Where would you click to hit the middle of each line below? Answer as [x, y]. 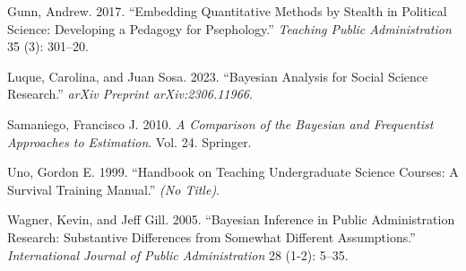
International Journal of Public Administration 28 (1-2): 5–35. [178, 254]
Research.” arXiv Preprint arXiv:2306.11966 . [130, 94]
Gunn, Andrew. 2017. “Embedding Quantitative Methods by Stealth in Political [227, 11]
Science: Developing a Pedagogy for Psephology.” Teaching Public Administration [229, 28]
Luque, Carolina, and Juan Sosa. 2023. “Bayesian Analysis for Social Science [218, 76]
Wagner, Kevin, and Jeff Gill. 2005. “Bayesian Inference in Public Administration [231, 219]
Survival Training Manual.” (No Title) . [114, 189]
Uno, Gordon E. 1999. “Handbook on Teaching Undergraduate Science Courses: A [233, 172]
